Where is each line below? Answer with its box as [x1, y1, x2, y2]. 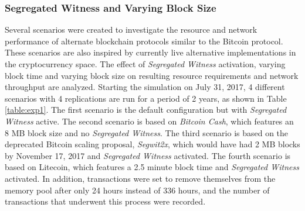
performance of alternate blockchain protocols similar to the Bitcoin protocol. [5, 34, 283, 47]
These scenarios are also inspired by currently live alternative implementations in [5, 46, 296, 58]
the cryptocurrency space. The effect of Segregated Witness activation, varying [5, 58, 286, 70]
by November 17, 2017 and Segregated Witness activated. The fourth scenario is [5, 149, 291, 161]
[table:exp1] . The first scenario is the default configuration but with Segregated [5, 103, 287, 116]
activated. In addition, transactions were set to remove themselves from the [5, 172, 276, 184]
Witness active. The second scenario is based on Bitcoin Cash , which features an [5, 115, 294, 127]
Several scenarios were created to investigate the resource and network [5, 23, 257, 36]
